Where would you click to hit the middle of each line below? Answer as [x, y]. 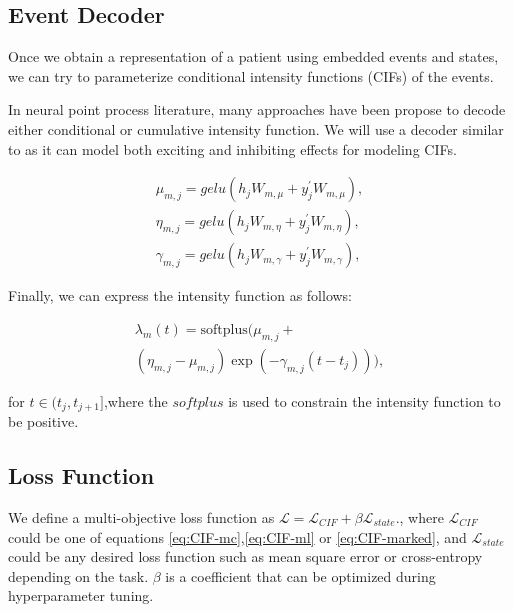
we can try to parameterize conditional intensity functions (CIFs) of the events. [251, 75]
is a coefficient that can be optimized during [300, 575]
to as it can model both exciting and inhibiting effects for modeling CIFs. [232, 148]
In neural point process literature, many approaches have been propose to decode [257, 109]
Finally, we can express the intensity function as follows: [180, 295]
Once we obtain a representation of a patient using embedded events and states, [253, 56]
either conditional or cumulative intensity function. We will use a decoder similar [256, 128]
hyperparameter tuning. [81, 595]
